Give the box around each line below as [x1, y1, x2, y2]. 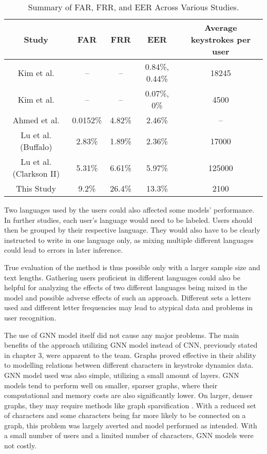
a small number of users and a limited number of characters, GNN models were [4, 430, 254, 441]
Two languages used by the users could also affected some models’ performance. [4, 204, 255, 215]
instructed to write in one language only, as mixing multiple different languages [4, 234, 254, 245]
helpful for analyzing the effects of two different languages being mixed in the [4, 282, 247, 293]
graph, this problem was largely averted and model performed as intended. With [4, 420, 257, 430]
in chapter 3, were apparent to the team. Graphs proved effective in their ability [4, 349, 256, 360]
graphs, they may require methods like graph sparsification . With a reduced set [4, 400, 256, 410]
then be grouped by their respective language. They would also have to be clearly [4, 224, 260, 235]
